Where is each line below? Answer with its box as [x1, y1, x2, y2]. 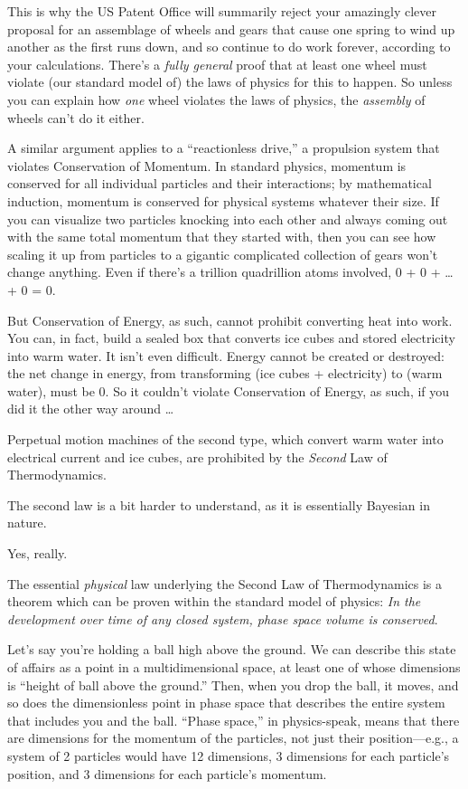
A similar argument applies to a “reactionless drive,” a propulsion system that [7, 138, 440, 157]
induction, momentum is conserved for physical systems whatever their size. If [7, 191, 439, 210]
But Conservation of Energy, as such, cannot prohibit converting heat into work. [7, 310, 453, 329]
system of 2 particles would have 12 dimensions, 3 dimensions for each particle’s [7, 746, 450, 765]
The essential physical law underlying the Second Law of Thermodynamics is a [7, 574, 443, 593]
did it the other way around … [7, 399, 174, 418]
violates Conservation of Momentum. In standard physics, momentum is [7, 156, 407, 175]
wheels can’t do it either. [7, 108, 145, 127]
